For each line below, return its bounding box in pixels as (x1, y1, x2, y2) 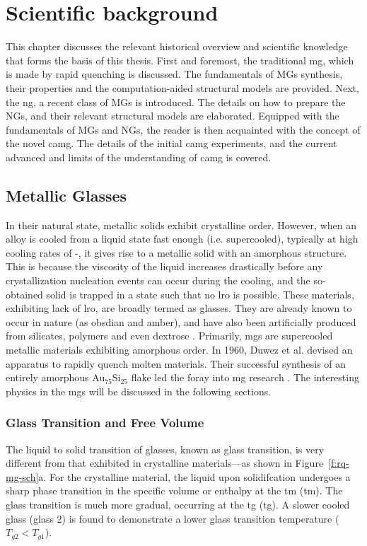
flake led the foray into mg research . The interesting (131, 370, 359, 385)
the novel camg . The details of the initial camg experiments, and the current (6, 136, 337, 151)
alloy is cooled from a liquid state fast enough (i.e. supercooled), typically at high (6, 231, 359, 246)
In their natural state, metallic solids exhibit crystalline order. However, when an (6, 217, 356, 232)
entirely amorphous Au (6, 370, 105, 385)
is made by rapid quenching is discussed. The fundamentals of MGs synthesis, (6, 66, 343, 81)
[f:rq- (328, 455, 349, 470)
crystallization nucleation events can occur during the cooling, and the (6, 273, 310, 288)
